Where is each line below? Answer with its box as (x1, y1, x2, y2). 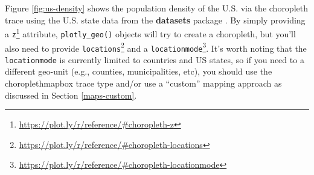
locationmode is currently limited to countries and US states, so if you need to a (5, 53, 304, 66)
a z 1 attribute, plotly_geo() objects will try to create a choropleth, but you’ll (5, 26, 296, 40)
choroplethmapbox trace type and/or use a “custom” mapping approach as (5, 77, 282, 90)
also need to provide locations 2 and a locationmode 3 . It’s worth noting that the (5, 40, 307, 54)
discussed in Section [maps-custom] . (5, 88, 137, 101)
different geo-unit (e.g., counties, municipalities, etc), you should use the (5, 65, 272, 78)
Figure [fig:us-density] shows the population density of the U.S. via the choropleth (5, 2, 308, 14)
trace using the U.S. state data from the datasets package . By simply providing (5, 13, 306, 26)
